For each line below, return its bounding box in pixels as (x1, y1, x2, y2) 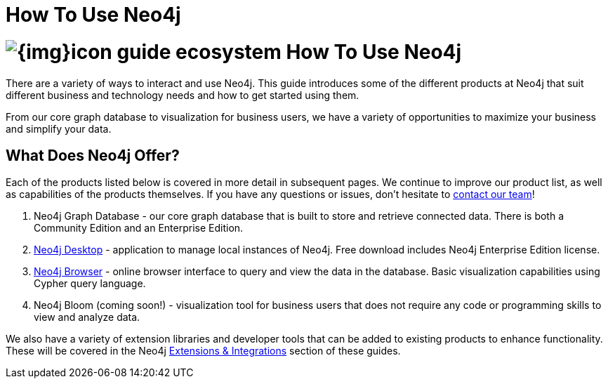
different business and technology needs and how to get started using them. (6, 88, 359, 101)
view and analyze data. (34, 311, 140, 324)
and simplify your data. (6, 122, 112, 135)
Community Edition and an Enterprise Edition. (34, 222, 244, 234)
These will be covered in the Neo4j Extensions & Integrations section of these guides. (6, 345, 401, 357)
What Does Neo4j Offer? (6, 146, 180, 164)
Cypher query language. (34, 277, 146, 290)
